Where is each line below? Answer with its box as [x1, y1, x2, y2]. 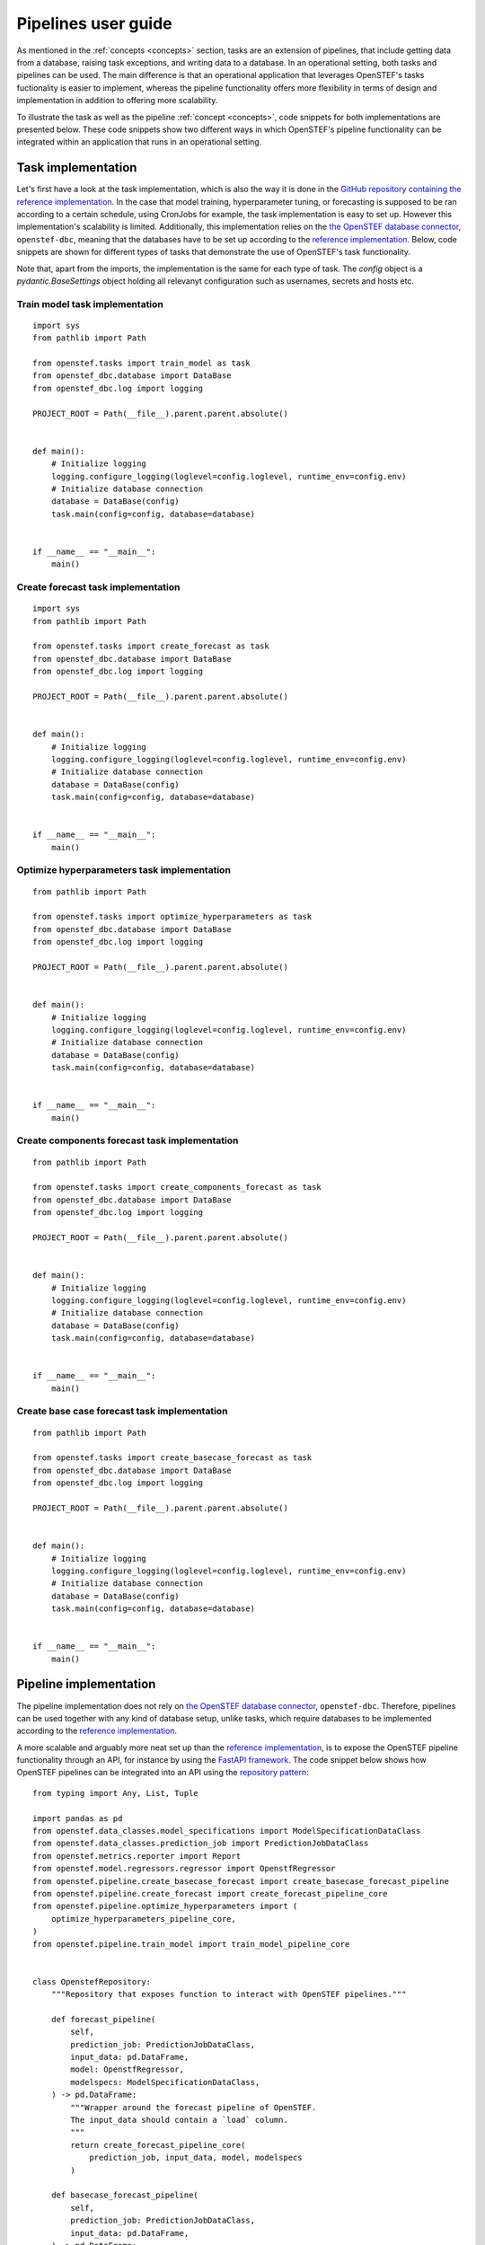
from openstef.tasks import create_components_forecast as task [32, 1182, 322, 1193]
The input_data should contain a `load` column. [70, 2115, 289, 2126]
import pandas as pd [32, 1813, 123, 1823]
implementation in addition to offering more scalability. [16, 95, 218, 106]
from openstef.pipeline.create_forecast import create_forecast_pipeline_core [32, 1888, 388, 1898]
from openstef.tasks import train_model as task [32, 358, 251, 368]
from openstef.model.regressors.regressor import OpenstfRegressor [32, 1863, 336, 1874]
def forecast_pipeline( [50, 2014, 156, 2024]
